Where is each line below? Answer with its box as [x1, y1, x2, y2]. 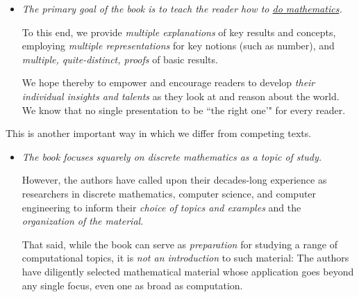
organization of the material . [22, 214, 144, 228]
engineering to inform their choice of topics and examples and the [22, 200, 301, 214]
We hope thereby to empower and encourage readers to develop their [22, 75, 315, 90]
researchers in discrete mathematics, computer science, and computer [22, 186, 317, 200]
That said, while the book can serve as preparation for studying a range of [22, 236, 337, 251]
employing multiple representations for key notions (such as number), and [22, 38, 335, 53]
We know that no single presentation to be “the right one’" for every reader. [22, 102, 346, 117]
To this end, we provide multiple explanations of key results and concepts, [22, 24, 336, 39]
